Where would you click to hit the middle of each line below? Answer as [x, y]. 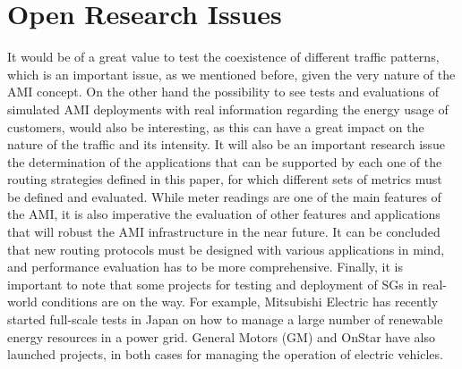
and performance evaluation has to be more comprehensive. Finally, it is [205, 267]
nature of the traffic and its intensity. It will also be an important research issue [227, 144]
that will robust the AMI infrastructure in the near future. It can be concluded [224, 232]
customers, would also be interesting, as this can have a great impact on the [216, 126]
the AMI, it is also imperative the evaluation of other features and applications [224, 214]
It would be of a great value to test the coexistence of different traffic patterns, [223, 57]
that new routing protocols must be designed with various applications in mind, [226, 249]
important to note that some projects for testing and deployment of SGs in [213, 284]
